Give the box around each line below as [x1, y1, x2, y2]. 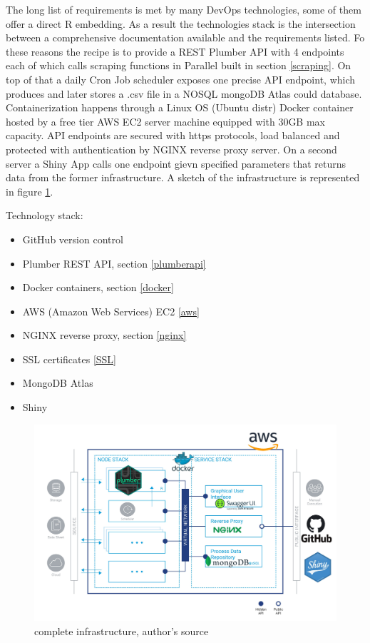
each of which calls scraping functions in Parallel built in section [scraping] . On [6, 58, 351, 73]
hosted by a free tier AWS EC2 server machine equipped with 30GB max [6, 113, 325, 128]
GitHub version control [22, 231, 123, 246]
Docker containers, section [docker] [22, 280, 174, 295]
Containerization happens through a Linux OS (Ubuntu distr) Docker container [6, 100, 354, 115]
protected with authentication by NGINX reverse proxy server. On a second [6, 141, 337, 156]
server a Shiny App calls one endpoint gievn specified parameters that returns [6, 156, 346, 171]
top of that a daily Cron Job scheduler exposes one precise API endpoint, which [6, 71, 356, 86]
